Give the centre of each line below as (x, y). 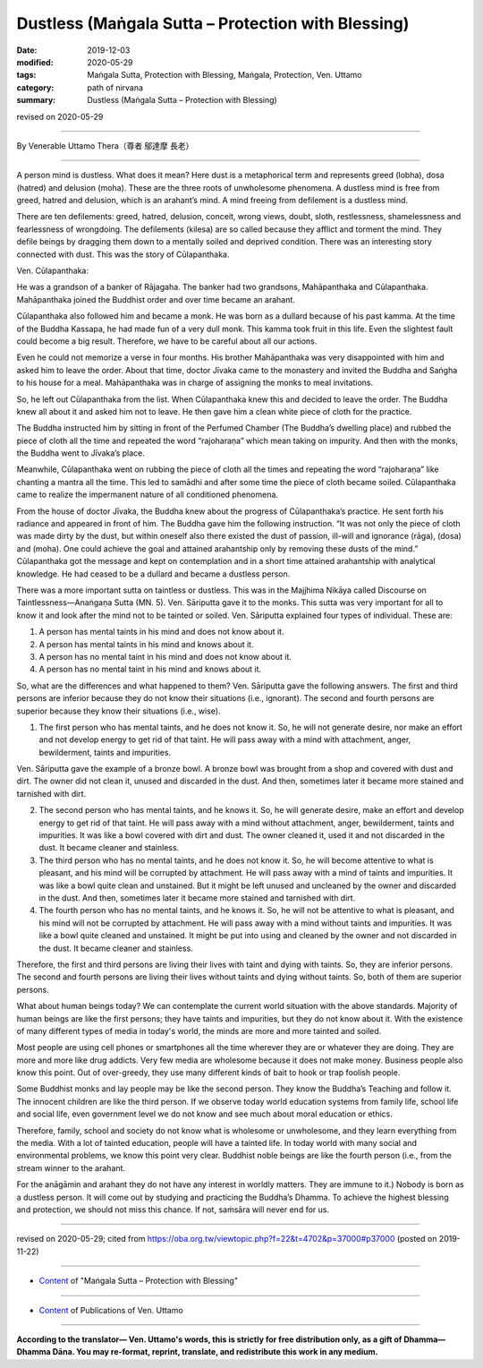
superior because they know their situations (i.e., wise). (119, 711)
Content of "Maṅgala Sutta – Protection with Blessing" (139, 1281)
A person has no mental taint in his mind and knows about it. (150, 669)
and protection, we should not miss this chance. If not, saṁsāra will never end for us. (173, 1210)
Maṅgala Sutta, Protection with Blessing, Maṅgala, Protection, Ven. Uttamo (225, 75)
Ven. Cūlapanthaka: (53, 271)
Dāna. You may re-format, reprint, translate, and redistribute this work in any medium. (216, 1352)
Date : (27, 50)
